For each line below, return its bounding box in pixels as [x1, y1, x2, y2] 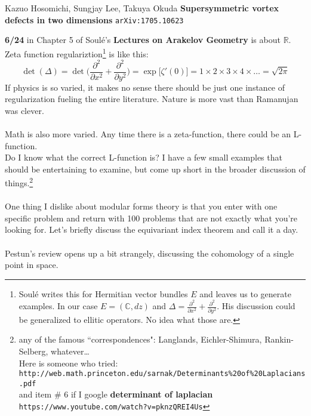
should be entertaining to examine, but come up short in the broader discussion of [5, 162, 306, 175]
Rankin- [264, 333, 294, 346]
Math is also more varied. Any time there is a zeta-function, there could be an [5, 128, 291, 140]
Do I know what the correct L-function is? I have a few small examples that [5, 151, 282, 164]
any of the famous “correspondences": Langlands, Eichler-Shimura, [19, 333, 262, 346]
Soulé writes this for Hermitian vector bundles [19, 287, 188, 300]
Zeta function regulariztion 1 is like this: [5, 45, 149, 60]
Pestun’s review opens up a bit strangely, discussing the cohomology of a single [5, 246, 294, 259]
